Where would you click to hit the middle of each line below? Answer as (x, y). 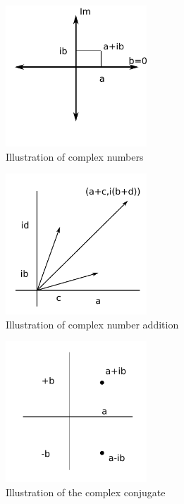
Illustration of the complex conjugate (86, 492)
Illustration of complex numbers (75, 156)
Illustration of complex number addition (92, 324)
